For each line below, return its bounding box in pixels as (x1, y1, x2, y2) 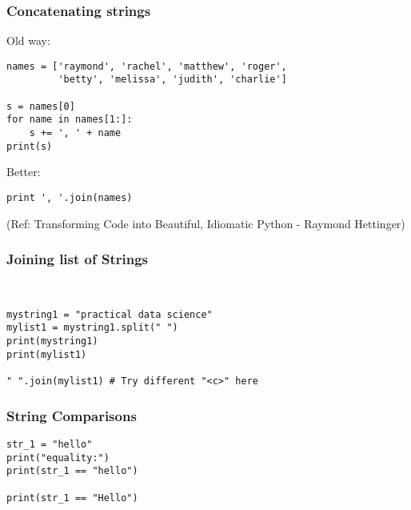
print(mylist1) (6, 348, 87, 360)
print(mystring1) (6, 335, 98, 347)
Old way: (6, 32, 50, 49)
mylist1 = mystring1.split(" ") (6, 322, 178, 334)
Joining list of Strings (6, 249, 149, 269)
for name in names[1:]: (6, 114, 133, 126)
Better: (6, 163, 41, 180)
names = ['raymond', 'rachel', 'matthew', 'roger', (6, 60, 287, 72)
